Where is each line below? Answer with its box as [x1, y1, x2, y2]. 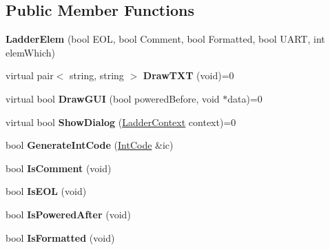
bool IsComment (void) [6, 160, 112, 175]
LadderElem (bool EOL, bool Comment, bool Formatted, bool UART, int [6, 32, 325, 46]
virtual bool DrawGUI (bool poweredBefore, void [6, 91, 220, 105]
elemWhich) [6, 45, 55, 59]
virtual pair [6, 68, 54, 83]
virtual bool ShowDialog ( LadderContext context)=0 [6, 114, 236, 129]
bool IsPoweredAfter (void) [6, 207, 131, 221]
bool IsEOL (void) [6, 184, 87, 198]
